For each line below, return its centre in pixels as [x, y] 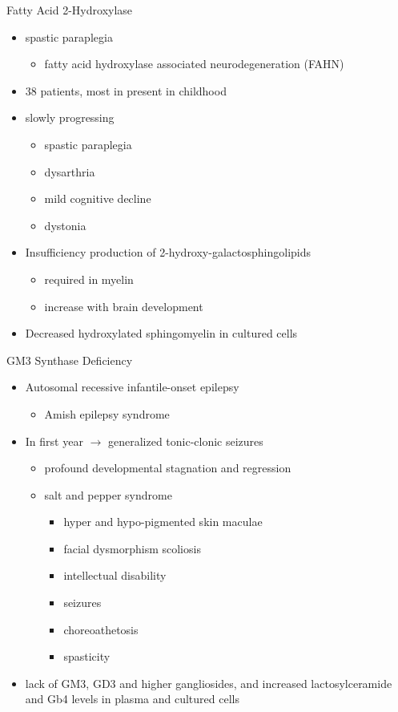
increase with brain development [124, 306]
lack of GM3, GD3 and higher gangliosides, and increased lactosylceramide [209, 683]
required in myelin [89, 279]
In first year [54, 441]
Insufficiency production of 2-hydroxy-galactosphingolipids [168, 252]
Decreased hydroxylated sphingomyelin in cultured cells [161, 333]
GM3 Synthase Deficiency [70, 360]
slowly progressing [70, 117]
